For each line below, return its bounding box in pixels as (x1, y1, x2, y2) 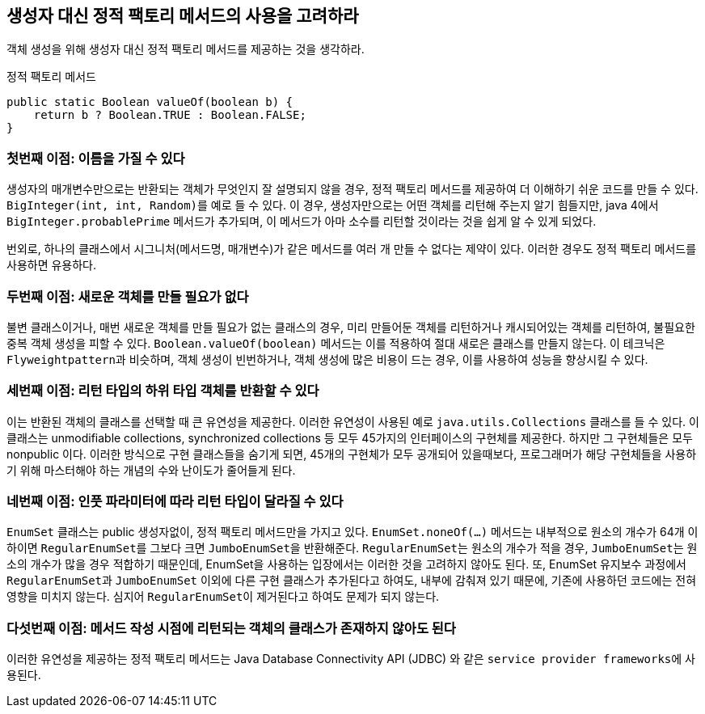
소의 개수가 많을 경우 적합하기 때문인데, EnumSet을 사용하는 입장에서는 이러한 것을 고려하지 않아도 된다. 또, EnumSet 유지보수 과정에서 (6, 557, 686, 572)
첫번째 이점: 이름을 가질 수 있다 (6, 150, 185, 167)
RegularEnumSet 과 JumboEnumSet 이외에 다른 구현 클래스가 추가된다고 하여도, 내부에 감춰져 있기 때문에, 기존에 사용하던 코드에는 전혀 (6, 573, 697, 588)
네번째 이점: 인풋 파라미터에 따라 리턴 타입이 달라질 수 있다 (6, 493, 344, 510)
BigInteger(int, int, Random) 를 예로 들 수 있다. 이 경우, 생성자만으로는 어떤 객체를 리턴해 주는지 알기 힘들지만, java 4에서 (6, 198, 659, 213)
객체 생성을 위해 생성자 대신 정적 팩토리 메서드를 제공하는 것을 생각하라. (6, 42, 365, 57)
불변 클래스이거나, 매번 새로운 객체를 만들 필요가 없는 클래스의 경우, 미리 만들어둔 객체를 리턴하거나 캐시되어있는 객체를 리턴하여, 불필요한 (6, 319, 695, 334)
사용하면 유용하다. (6, 258, 97, 273)
